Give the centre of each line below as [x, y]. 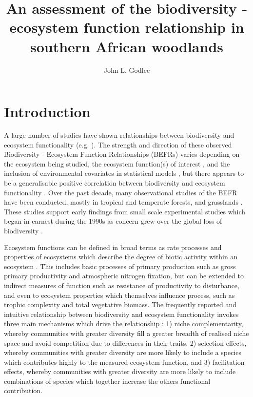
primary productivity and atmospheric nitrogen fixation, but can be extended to [124, 276]
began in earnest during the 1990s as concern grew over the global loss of [113, 221]
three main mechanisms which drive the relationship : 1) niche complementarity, [124, 324]
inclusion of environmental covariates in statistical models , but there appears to [124, 173]
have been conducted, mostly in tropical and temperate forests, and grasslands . [123, 202]
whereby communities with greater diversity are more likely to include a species [123, 352]
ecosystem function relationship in [127, 27]
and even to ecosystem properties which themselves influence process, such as [119, 295]
